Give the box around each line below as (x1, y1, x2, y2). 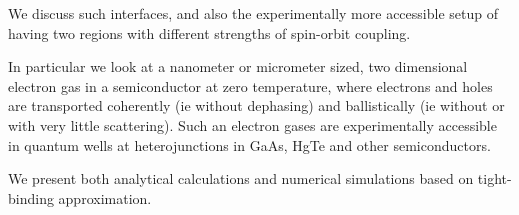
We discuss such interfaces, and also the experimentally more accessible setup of (8, 3, 498, 23)
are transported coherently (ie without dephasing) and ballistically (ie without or (8, 95, 505, 116)
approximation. (58, 187, 152, 208)
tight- (477, 168, 512, 189)
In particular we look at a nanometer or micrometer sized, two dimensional (8, 56, 468, 77)
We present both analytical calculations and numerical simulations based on (8, 168, 474, 189)
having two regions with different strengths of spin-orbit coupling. (8, 22, 411, 43)
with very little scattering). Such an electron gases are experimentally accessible (8, 114, 497, 135)
